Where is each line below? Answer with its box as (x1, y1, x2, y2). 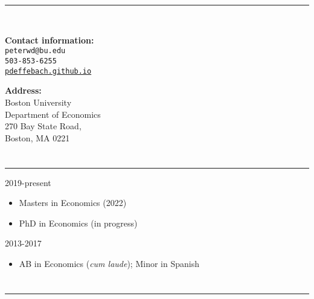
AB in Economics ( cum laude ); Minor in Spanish (19, 257, 199, 269)
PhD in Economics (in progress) (19, 216, 138, 229)
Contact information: (5, 33, 94, 46)
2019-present (5, 176, 51, 188)
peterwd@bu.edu (5, 47, 66, 56)
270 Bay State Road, (5, 120, 82, 132)
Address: (5, 84, 42, 97)
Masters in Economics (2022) (19, 196, 127, 209)
